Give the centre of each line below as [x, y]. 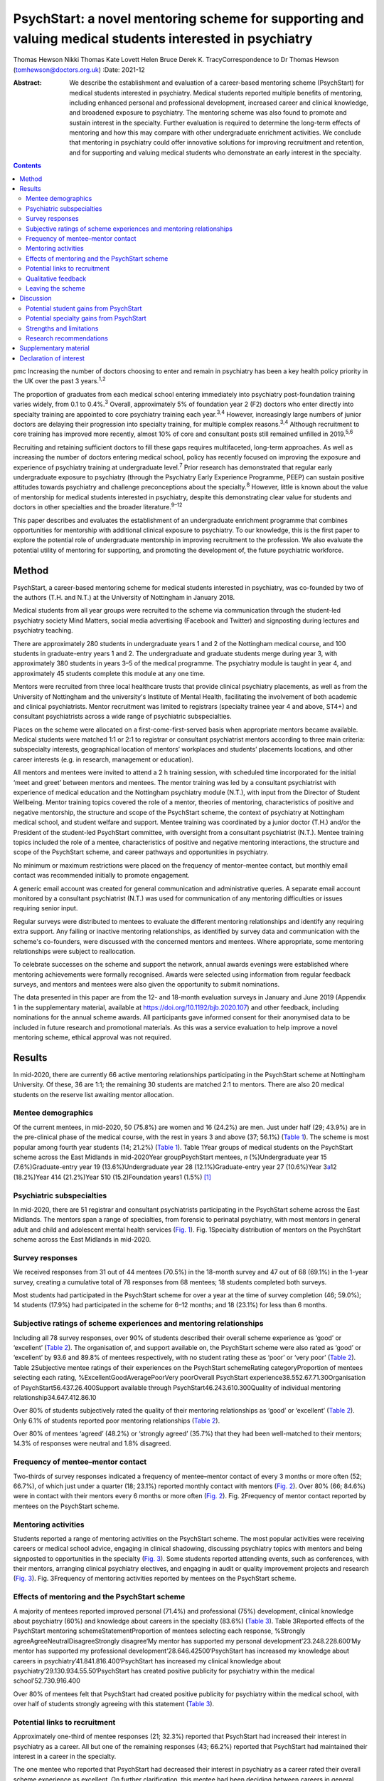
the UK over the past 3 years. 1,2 [59, 380]
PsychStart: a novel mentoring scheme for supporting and [188, 19]
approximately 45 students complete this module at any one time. [109, 673]
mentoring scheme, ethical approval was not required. [92, 1037]
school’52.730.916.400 [47, 1681]
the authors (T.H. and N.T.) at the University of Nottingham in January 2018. [124, 597]
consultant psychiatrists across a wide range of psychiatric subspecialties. [122, 717]
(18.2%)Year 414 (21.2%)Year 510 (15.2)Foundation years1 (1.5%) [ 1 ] [112, 1177]
